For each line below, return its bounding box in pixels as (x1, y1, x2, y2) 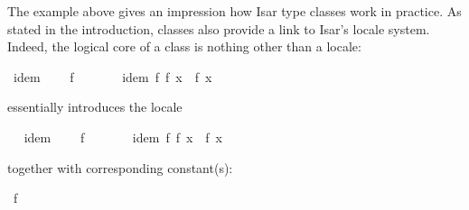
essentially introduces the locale (7, 97, 183, 116)
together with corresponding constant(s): (7, 158, 233, 177)
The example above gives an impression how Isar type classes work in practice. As (7, 2, 462, 20)
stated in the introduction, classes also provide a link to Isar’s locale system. (7, 19, 430, 38)
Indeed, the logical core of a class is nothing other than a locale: (7, 37, 361, 56)
